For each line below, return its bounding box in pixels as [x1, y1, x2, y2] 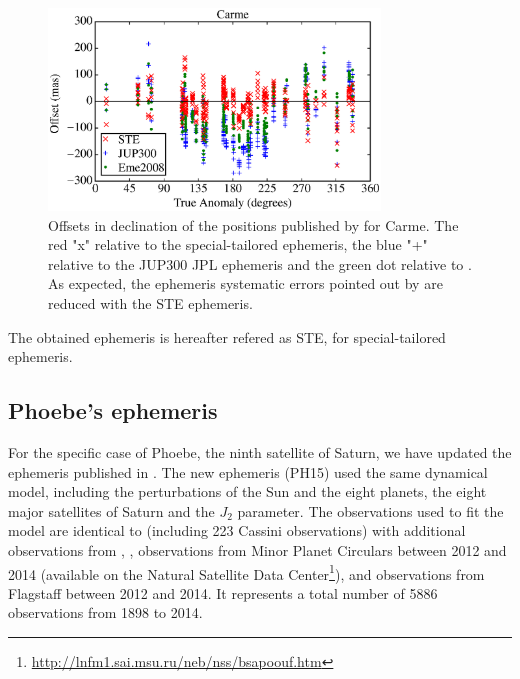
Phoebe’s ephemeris [8, 395, 218, 426]
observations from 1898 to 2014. [8, 602, 203, 623]
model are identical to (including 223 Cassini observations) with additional [8, 520, 466, 541]
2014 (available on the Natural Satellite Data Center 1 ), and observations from [8, 560, 485, 584]
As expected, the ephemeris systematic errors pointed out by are [48, 273, 443, 294]
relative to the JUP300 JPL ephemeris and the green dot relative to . [48, 253, 472, 274]
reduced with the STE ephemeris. [48, 292, 253, 313]
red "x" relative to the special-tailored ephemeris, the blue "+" [48, 234, 428, 255]
